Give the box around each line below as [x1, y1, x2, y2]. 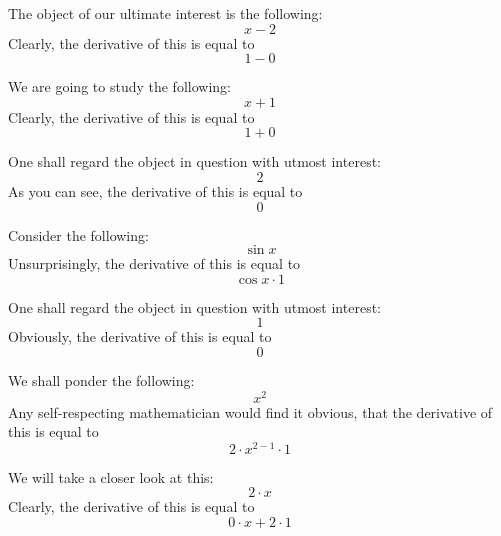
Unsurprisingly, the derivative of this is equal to [8, 253, 301, 274]
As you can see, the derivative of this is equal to [8, 180, 303, 201]
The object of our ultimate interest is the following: [8, 3, 323, 23]
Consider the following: [8, 224, 149, 245]
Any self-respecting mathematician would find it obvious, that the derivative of [8, 401, 493, 422]
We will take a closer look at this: [8, 466, 214, 487]
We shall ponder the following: [8, 369, 195, 390]
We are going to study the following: [8, 76, 231, 97]
